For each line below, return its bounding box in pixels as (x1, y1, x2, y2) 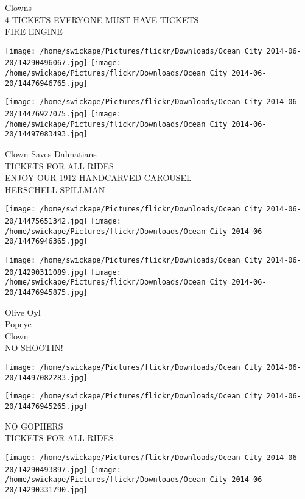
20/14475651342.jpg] (5, 217, 88, 226)
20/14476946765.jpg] (5, 79, 88, 88)
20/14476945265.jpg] (5, 402, 88, 411)
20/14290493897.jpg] (5, 465, 88, 474)
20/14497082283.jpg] (5, 373, 88, 382)
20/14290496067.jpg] (5, 58, 88, 68)
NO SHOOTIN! (5, 341, 63, 354)
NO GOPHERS (5, 419, 63, 432)
